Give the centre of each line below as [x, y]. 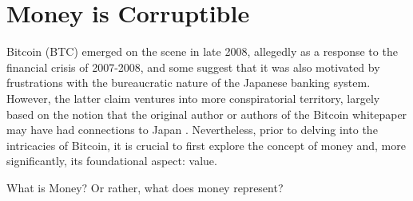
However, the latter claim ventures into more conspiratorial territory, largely [193, 98]
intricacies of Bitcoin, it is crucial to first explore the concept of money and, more [206, 145]
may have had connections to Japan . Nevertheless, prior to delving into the [192, 130]
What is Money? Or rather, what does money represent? [145, 187]
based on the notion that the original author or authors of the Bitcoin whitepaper [207, 114]
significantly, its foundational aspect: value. [112, 161]
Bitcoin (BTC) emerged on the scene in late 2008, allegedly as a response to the [202, 51]
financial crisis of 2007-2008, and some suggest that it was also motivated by [193, 67]
